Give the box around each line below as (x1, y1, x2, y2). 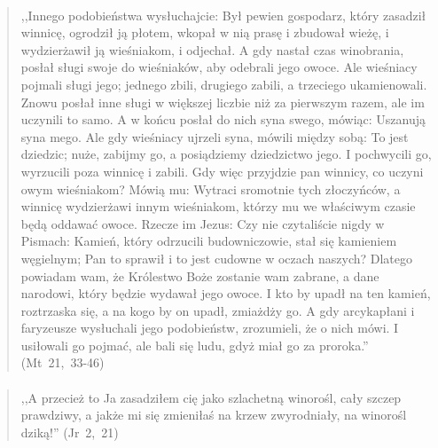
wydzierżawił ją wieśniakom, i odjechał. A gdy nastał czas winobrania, (20, 40, 404, 59)
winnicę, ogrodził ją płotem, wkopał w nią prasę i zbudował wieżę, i (20, 23, 389, 42)
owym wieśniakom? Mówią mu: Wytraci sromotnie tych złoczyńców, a (20, 179, 401, 198)
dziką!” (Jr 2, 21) (20, 422, 119, 441)
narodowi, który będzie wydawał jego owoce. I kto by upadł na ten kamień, (20, 284, 431, 303)
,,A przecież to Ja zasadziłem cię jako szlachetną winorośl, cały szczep (20, 388, 402, 406)
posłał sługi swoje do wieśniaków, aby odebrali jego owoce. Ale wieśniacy (20, 58, 418, 76)
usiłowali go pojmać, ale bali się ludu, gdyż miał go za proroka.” (20, 335, 369, 354)
